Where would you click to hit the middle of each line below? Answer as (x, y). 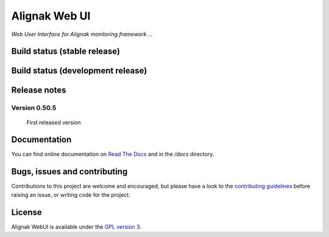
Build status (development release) (79, 71)
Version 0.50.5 (34, 108)
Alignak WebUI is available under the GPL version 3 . (76, 227)
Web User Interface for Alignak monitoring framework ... (82, 34)
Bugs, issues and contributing (69, 172)
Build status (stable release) (65, 51)
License (27, 212)
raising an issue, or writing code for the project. (71, 194)
